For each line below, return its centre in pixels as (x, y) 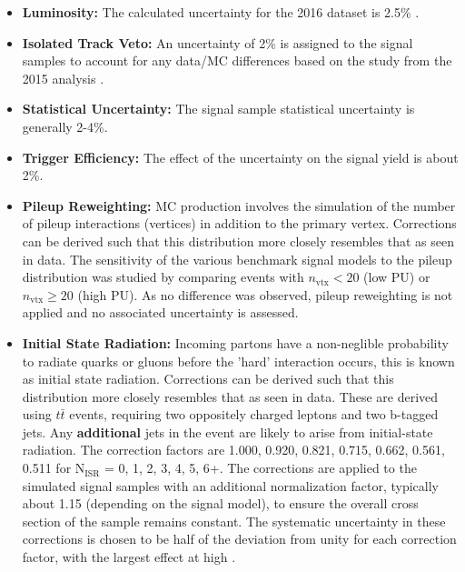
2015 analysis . (63, 78)
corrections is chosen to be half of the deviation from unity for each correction (239, 539)
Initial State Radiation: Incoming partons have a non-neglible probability (235, 342)
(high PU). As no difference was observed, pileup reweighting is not (265, 294)
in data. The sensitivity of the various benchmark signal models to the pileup (237, 259)
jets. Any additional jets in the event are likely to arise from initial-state (228, 432)
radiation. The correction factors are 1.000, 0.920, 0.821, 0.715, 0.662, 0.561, (233, 450)
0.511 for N (54, 468)
